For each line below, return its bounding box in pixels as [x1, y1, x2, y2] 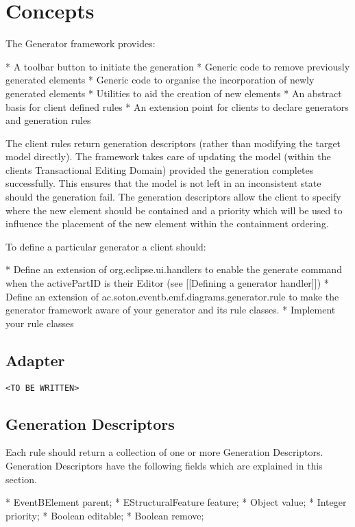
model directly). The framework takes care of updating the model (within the [5, 149, 331, 164]
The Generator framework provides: [5, 36, 156, 51]
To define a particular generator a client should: [5, 239, 206, 253]
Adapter [5, 349, 65, 370]
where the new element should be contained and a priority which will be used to [5, 203, 343, 217]
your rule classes [5, 316, 74, 330]
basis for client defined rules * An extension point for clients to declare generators [5, 99, 349, 114]
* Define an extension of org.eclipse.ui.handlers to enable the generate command [5, 262, 342, 277]
